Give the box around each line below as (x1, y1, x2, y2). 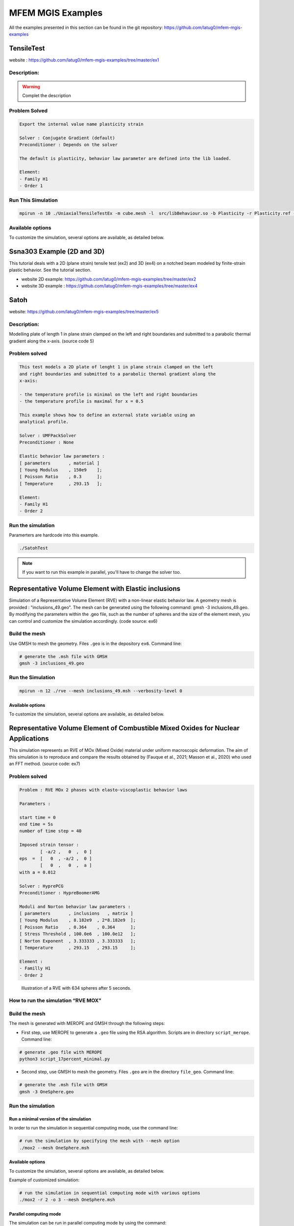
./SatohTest (19, 545, 49, 551)
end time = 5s (19, 821, 53, 827)
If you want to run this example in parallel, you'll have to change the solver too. (22, 569, 181, 575)
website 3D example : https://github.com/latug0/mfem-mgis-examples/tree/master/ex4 (21, 283, 198, 289)
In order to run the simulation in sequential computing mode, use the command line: (9, 1125, 178, 1131)
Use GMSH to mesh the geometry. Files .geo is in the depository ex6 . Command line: (9, 640, 182, 646)
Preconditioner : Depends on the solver (19, 142, 118, 147)
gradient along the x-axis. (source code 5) (9, 338, 94, 344)
